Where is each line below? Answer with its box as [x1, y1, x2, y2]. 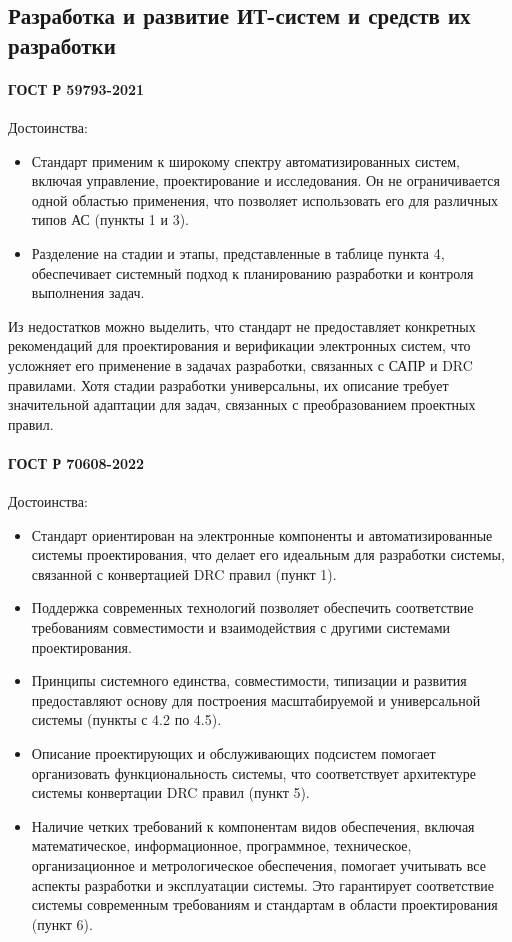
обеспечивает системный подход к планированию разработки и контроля [31, 262, 474, 283]
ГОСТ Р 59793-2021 [8, 78, 145, 99]
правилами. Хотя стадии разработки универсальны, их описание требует [8, 374, 449, 395]
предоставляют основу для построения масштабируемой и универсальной [31, 689, 481, 710]
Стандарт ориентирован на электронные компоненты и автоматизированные [31, 524, 493, 545]
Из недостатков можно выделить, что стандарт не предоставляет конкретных [8, 315, 476, 336]
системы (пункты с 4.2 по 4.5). [31, 709, 222, 730]
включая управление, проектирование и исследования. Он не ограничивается [31, 170, 500, 191]
